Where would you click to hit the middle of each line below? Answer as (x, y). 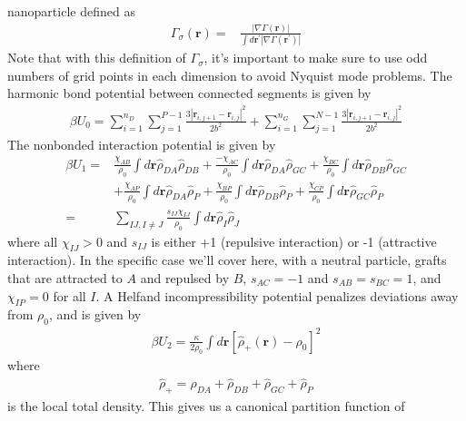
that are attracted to (65, 277)
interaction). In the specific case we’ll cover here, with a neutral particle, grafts (227, 260)
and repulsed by (185, 277)
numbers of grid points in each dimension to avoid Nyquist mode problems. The (230, 75)
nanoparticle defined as (71, 11)
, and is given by (95, 314)
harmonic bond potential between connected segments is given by (189, 93)
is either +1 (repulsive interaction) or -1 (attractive (294, 241)
